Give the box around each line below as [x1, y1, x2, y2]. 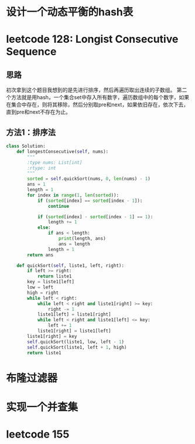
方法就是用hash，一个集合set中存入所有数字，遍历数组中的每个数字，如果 [11, 94, 189, 101]
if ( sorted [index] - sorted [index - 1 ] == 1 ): [37, 213, 153, 220]
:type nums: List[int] [27, 160, 83, 165]
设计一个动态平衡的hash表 [6, 5, 134, 19]
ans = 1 [27, 181, 46, 188]
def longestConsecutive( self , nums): [16, 148, 109, 154]
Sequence [6, 45, 57, 59]
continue [47, 203, 69, 209]
